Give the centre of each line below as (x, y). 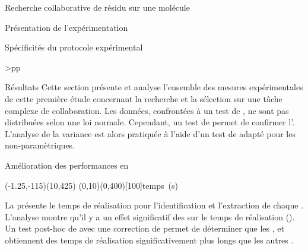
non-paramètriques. (40, 145)
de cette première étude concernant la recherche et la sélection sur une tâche (144, 98)
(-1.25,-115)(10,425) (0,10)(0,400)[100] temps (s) (91, 185)
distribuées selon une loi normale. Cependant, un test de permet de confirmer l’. (150, 122)
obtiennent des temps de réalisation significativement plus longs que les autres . (149, 240)
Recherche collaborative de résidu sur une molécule (97, 7)
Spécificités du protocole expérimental (74, 47)
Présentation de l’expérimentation (66, 27)
